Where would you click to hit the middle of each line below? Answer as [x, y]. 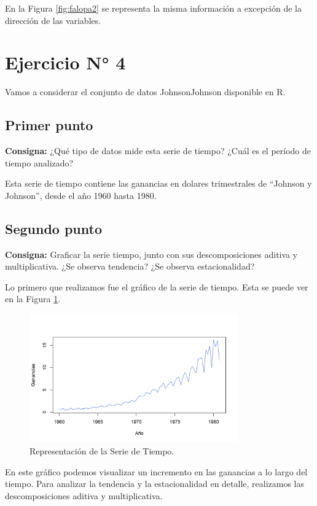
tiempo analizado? [39, 162]
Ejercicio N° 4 [65, 62]
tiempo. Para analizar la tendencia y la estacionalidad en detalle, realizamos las [155, 484]
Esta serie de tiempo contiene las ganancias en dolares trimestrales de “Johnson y [158, 183]
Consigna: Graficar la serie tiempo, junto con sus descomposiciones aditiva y [151, 254]
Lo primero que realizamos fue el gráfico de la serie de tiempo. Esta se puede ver [157, 286]
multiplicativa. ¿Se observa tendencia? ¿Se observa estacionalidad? [130, 266]
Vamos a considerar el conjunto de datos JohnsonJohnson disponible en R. [145, 92]
